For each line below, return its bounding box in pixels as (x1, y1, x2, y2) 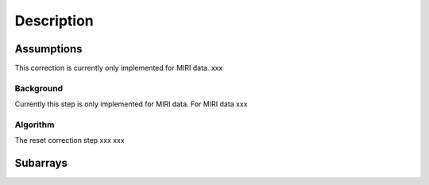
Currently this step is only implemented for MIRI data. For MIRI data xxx (14, 99, 248, 109)
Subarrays (14, 156, 68, 170)
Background (14, 83, 64, 94)
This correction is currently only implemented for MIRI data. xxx (14, 64, 223, 73)
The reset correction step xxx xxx (14, 136, 125, 145)
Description (14, 12, 95, 29)
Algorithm (14, 119, 55, 130)
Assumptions (14, 42, 83, 56)
